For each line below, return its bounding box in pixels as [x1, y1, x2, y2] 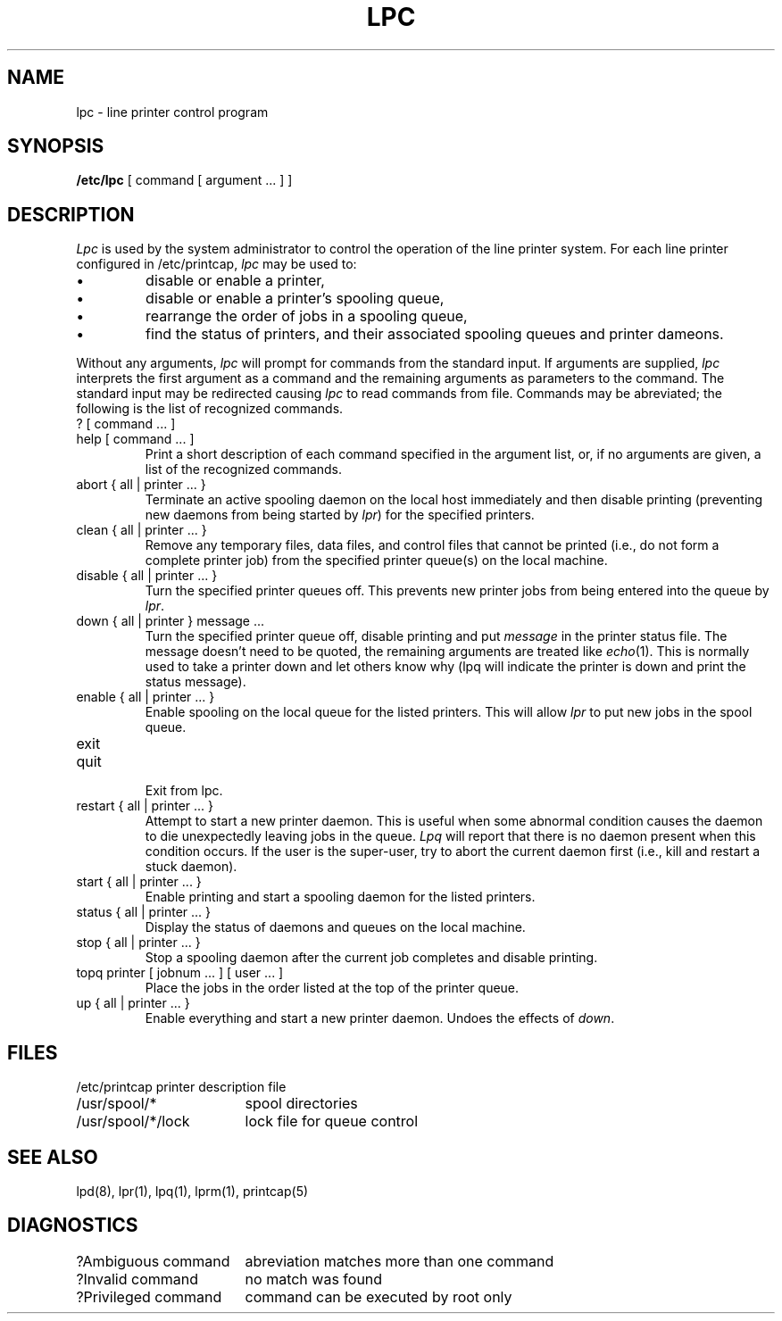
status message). [145, 674, 246, 690]
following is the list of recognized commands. [76, 401, 344, 417]
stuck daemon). [145, 859, 237, 875]
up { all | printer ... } [76, 995, 190, 1011]
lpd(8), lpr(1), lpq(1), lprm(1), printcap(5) [76, 1183, 309, 1199]
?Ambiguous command [76, 1251, 230, 1270]
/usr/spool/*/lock [76, 1112, 190, 1131]
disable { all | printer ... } [76, 568, 218, 584]
